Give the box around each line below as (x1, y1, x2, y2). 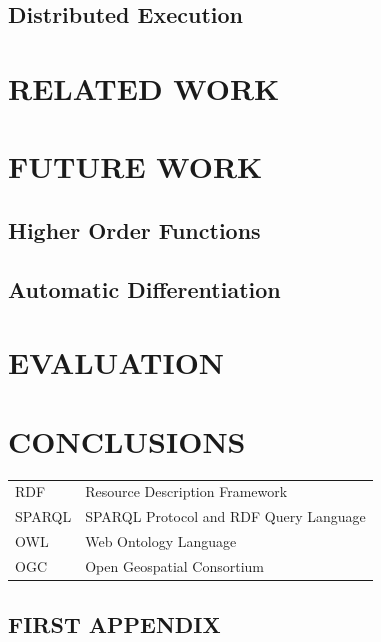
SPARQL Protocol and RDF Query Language (85, 506, 366, 527)
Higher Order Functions (8, 214, 261, 245)
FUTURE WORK (8, 146, 263, 187)
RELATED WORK (8, 67, 280, 108)
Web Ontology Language (85, 531, 237, 552)
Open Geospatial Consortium (85, 555, 265, 576)
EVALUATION (8, 342, 225, 383)
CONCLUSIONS (8, 420, 246, 461)
